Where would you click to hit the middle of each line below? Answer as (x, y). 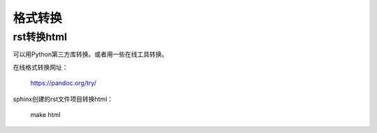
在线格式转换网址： (40, 67)
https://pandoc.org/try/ (64, 83)
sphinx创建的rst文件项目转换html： (63, 99)
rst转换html (40, 37)
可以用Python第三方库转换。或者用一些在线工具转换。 (90, 54)
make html (45, 114)
